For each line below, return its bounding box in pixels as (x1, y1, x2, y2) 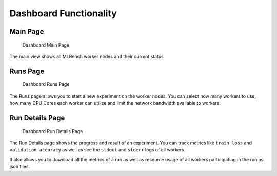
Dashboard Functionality (9, 8, 117, 19)
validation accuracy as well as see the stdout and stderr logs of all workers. (9, 147, 186, 153)
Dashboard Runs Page (22, 81, 70, 87)
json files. (9, 164, 30, 170)
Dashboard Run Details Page (22, 128, 83, 134)
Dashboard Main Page (22, 41, 69, 48)
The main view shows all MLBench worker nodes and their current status (9, 53, 164, 59)
